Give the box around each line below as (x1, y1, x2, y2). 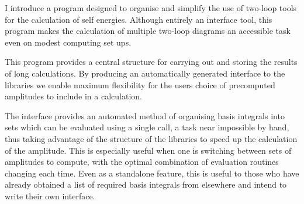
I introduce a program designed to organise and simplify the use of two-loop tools (5, 2, 297, 13)
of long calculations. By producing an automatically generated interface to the (5, 67, 285, 79)
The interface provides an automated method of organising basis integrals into (5, 109, 285, 122)
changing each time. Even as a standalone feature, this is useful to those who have (5, 167, 299, 179)
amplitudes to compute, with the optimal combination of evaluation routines (5, 155, 279, 168)
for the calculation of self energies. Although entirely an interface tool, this (5, 13, 272, 25)
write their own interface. (5, 189, 95, 202)
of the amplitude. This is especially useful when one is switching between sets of (5, 144, 292, 156)
